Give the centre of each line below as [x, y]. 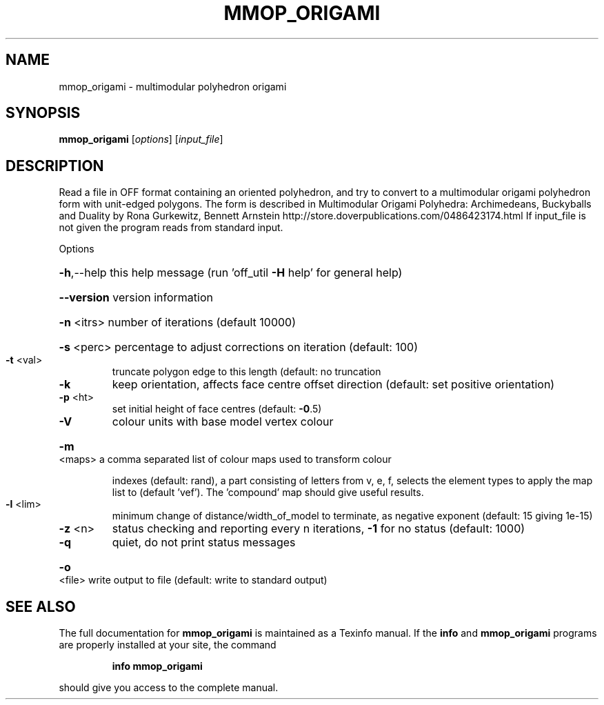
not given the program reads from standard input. [171, 228]
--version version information [136, 298]
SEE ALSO [41, 606]
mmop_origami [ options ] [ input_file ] [141, 139]
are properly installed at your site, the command [168, 645]
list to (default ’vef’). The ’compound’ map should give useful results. [268, 493]
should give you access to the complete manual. [169, 688]
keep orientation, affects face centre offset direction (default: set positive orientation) [333, 385]
